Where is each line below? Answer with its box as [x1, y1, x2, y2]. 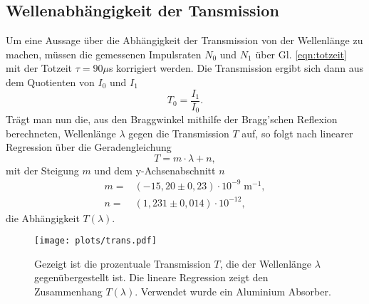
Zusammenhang [34, 283, 103, 298]
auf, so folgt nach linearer [241, 125, 353, 140]
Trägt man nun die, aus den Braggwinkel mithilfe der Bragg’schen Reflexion [6, 112, 338, 127]
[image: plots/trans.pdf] [34, 236, 157, 246]
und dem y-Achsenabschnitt [94, 162, 216, 177]
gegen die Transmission [128, 125, 229, 140]
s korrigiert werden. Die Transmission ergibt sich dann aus [108, 61, 363, 75]
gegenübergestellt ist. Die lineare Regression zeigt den [34, 270, 269, 285]
